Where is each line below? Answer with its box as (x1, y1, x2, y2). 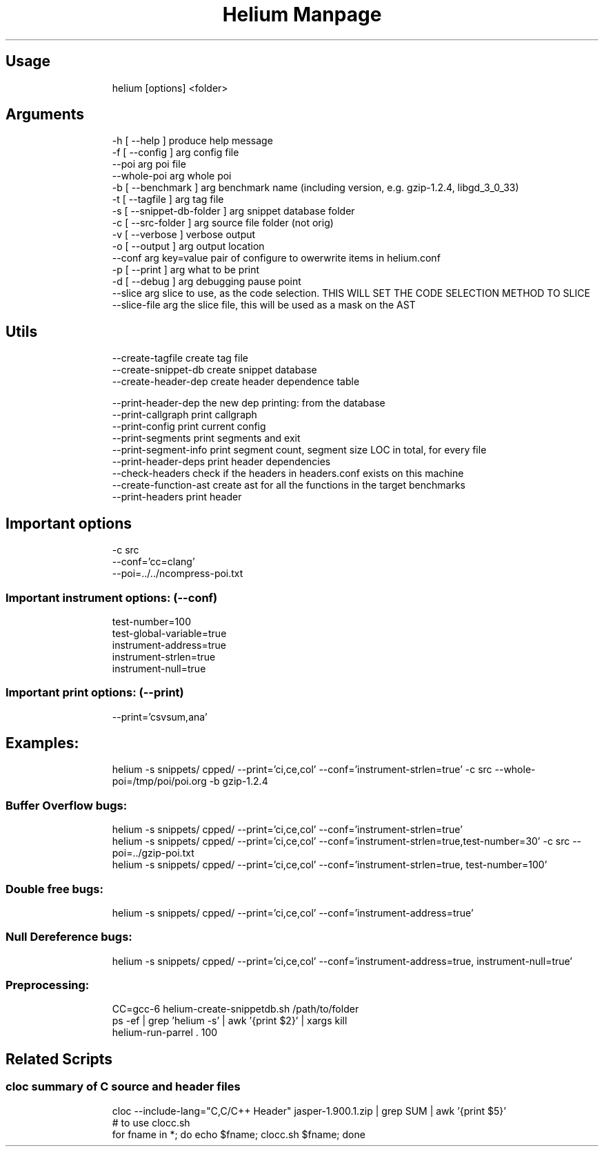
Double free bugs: (6, 881, 103, 896)
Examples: (6, 734, 79, 752)
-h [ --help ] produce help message (112, 135, 273, 147)
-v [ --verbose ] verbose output (112, 228, 256, 241)
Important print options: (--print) (6, 685, 184, 700)
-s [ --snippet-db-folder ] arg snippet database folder (112, 205, 355, 217)
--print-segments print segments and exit (112, 432, 301, 445)
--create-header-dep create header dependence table (112, 375, 360, 388)
